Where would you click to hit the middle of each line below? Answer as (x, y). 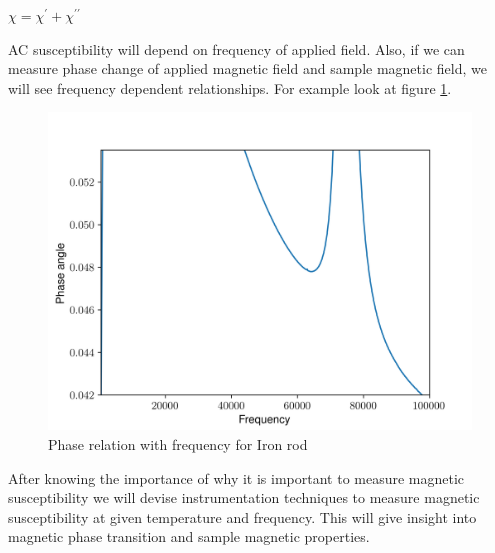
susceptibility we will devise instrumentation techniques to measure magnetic (244, 497)
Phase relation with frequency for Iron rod (178, 443)
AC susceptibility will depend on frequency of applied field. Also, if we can (236, 48)
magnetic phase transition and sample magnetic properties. (189, 536)
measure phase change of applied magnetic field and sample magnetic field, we (247, 68)
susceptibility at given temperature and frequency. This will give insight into (242, 516)
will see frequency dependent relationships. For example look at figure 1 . (230, 87)
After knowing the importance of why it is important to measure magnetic (236, 477)
